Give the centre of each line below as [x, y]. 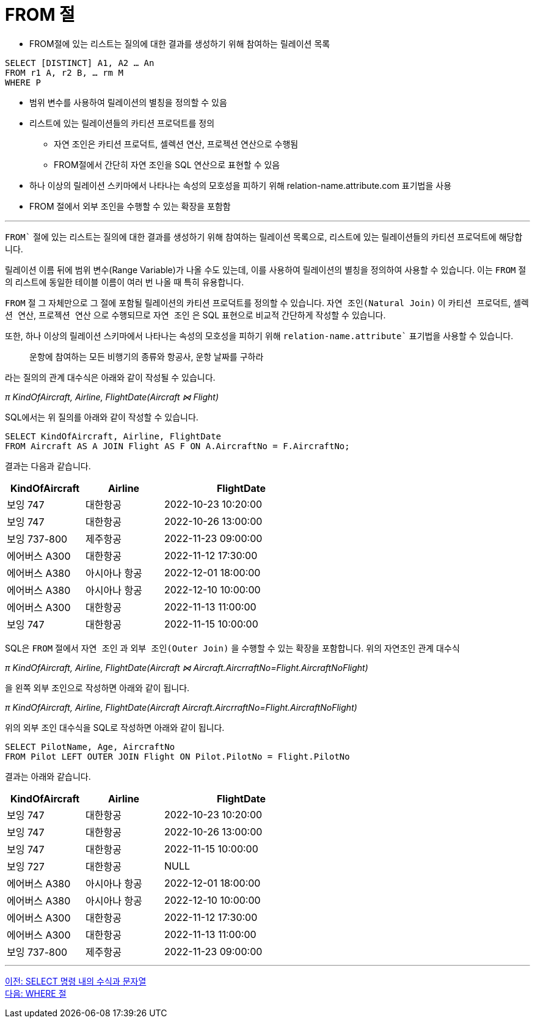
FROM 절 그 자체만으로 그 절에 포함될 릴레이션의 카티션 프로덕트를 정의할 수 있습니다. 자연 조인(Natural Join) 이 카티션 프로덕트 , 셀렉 [267, 302]
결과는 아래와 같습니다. [48, 776]
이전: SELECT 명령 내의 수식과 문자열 [76, 981]
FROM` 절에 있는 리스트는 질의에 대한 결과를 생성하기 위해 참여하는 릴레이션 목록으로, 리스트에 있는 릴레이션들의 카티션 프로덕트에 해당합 [264, 237]
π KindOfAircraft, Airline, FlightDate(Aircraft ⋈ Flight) [112, 397]
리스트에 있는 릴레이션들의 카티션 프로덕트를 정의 [122, 123]
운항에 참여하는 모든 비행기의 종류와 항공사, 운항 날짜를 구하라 [147, 356]
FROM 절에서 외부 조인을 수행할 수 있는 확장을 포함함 [130, 206]
